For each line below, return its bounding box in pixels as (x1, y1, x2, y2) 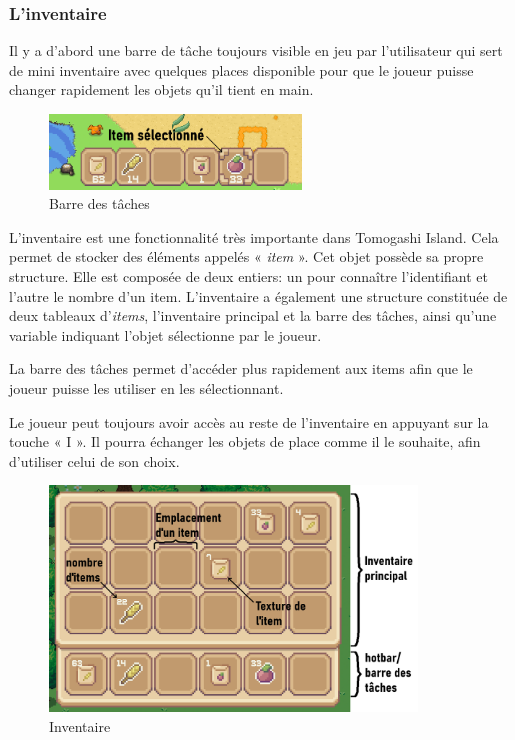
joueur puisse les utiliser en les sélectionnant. (9, 377, 284, 398)
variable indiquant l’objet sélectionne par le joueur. (9, 324, 322, 345)
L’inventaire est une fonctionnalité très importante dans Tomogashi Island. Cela (9, 226, 499, 247)
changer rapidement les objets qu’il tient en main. (9, 79, 314, 100)
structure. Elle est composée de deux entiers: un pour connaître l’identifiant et (9, 265, 489, 286)
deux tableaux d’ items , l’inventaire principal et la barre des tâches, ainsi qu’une (9, 305, 497, 326)
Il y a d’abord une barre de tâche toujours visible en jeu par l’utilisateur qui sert (9, 40, 503, 61)
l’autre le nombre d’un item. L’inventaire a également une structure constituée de (9, 285, 508, 306)
